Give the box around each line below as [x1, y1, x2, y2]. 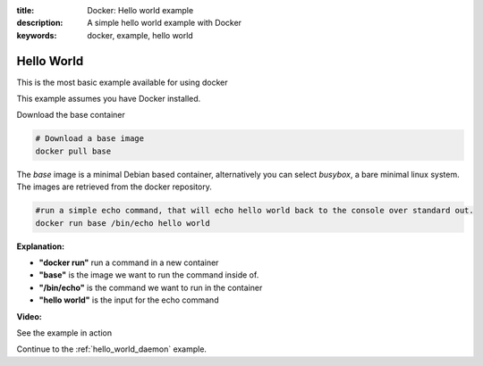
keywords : [16, 29, 57, 40]
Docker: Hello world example [87, 5, 194, 15]
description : [16, 18, 64, 29]
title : [16, 5, 35, 15]
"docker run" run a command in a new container [38, 257, 219, 268]
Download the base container [16, 110, 125, 121]
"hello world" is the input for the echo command [38, 295, 219, 305]
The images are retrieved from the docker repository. [16, 181, 212, 192]
